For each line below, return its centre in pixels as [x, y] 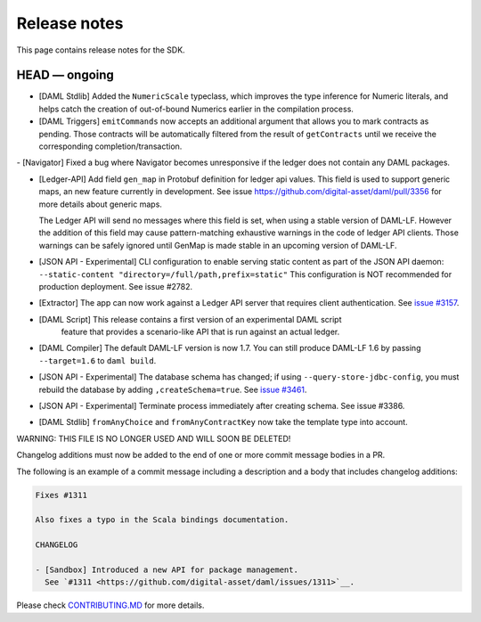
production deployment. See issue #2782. [116, 286]
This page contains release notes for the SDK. [101, 50]
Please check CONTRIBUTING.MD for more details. [110, 605]
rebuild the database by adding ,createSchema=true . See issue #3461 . [173, 389]
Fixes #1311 [61, 495]
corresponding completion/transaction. [110, 146]
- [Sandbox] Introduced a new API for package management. [167, 569]
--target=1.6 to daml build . [98, 360]
